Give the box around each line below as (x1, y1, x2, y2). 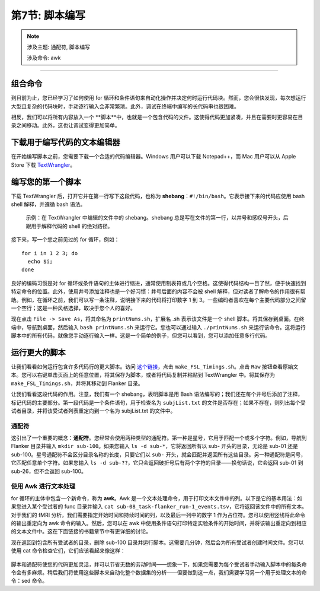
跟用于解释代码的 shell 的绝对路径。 (25, 223, 113, 230)
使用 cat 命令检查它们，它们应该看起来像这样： (11, 547, 126, 554)
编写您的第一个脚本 (11, 177, 81, 187)
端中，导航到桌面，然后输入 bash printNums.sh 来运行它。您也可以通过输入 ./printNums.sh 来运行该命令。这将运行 (11, 323, 306, 331)
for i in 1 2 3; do (21, 250, 78, 256)
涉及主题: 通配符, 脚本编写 (27, 43, 90, 50)
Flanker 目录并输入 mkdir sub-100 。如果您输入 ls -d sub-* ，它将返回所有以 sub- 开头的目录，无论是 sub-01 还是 (11, 443, 299, 450)
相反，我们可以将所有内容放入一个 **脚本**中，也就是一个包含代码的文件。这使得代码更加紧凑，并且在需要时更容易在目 (11, 113, 303, 121)
